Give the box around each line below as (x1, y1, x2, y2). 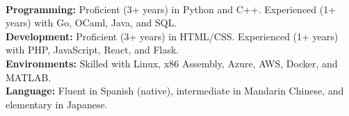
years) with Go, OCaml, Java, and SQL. (6, 15, 177, 30)
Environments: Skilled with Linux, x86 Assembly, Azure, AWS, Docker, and (6, 56, 338, 70)
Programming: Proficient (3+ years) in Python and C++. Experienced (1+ (6, 1, 336, 16)
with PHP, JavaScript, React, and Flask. (6, 42, 179, 57)
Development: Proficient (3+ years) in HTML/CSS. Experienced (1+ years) (6, 28, 339, 43)
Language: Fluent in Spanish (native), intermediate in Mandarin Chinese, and (6, 83, 344, 98)
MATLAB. (6, 69, 51, 84)
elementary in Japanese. (6, 97, 108, 111)
